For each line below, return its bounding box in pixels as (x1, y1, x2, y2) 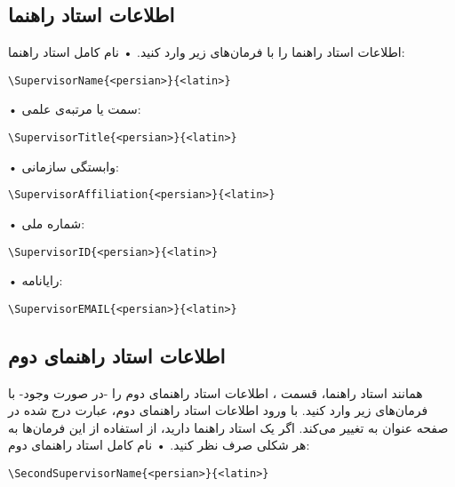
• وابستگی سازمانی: (8, 156, 119, 175)
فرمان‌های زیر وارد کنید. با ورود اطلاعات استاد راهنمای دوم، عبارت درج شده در (8, 401, 428, 419)
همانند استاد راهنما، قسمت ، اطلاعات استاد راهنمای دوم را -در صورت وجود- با (8, 383, 423, 402)
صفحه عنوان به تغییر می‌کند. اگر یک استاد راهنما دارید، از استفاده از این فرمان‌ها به (8, 418, 449, 436)
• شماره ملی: (8, 213, 85, 232)
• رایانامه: (8, 271, 63, 290)
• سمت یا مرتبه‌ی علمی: (8, 100, 141, 118)
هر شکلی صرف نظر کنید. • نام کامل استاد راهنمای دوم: (8, 435, 310, 454)
